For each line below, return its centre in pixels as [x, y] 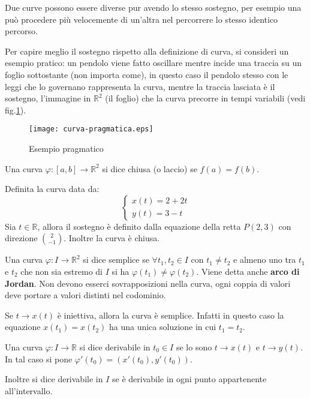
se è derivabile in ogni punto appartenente [189, 379]
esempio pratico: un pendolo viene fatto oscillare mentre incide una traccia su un [154, 63]
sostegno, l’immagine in [48, 98]
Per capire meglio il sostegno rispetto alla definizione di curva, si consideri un [147, 51]
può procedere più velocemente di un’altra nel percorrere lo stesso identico [142, 19]
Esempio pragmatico [66, 148]
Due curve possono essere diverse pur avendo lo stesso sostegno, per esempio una [153, 7]
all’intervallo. [29, 390]
